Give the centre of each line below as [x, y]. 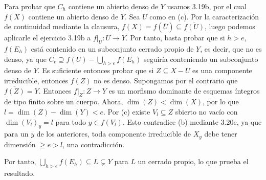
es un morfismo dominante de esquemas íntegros [184, 90]
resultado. [20, 173]
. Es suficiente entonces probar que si [96, 70]
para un [16, 134]
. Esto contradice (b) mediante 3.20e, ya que [192, 121]
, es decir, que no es [231, 48]
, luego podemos [230, 26]
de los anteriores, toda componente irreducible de [114, 134]
